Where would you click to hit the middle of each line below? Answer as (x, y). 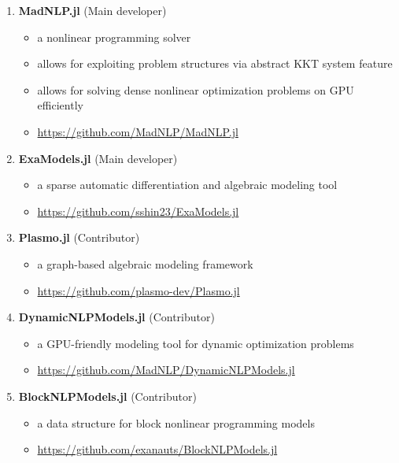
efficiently (60, 105)
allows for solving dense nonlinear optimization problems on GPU (196, 89)
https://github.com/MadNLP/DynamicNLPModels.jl (166, 370)
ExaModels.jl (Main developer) (98, 158)
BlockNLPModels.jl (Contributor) (107, 396)
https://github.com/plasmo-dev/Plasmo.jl (139, 290)
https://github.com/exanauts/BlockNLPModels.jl (157, 449)
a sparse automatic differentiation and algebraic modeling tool (187, 185)
